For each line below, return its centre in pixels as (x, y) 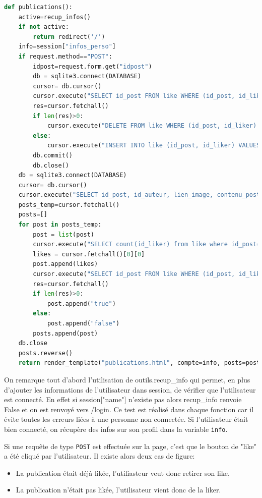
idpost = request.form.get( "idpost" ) (92, 66)
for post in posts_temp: (60, 225)
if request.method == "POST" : (65, 56)
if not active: (44, 27)
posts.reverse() (46, 353)
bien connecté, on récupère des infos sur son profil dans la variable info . (116, 429)
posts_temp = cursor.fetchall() (69, 205)
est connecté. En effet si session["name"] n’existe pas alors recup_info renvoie (123, 399)
